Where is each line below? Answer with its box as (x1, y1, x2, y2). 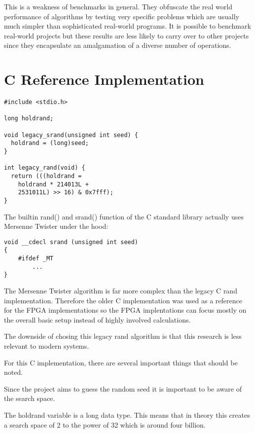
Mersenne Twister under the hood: (4, 221, 109, 231)
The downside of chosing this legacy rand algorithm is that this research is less (4, 331, 242, 341)
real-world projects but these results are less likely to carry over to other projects (4, 30, 249, 40)
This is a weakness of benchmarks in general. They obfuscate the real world (4, 1, 232, 11)
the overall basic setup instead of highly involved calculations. (4, 314, 191, 325)
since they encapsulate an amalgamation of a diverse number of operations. (4, 40, 231, 50)
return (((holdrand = (11, 173, 82, 180)
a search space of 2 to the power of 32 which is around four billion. (4, 419, 206, 430)
